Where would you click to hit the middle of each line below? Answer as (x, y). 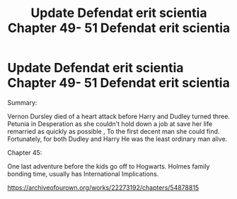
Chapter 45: (25, 152)
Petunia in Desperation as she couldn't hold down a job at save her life (110, 124)
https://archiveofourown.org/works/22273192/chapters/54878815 (103, 187)
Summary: (22, 102)
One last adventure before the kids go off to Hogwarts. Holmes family (109, 166)
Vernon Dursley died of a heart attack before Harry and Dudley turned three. (118, 116)
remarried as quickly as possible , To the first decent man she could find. (114, 131)
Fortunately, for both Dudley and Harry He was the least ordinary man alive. (117, 139)
